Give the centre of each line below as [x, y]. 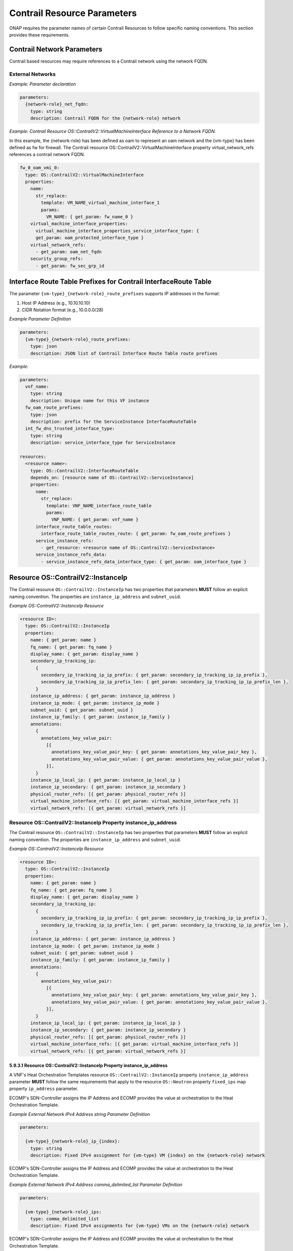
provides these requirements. [39, 35]
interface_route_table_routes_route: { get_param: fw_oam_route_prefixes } [136, 534]
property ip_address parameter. [44, 1089]
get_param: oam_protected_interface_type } [90, 238]
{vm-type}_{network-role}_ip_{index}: [72, 1141]
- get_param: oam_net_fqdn [69, 252]
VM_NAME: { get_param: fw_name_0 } [89, 217]
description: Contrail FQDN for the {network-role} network [105, 118]
